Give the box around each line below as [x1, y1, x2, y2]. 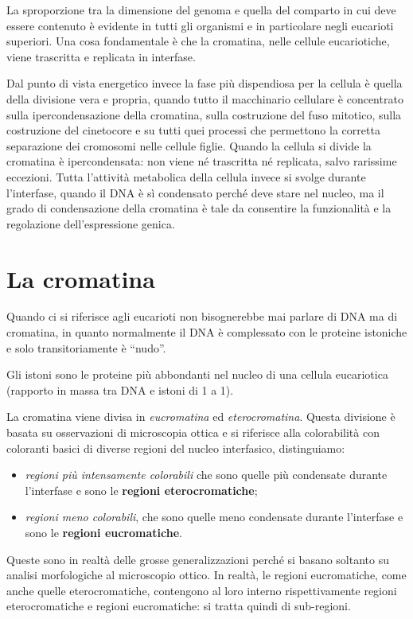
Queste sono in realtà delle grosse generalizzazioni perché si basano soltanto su [6, 551, 389, 567]
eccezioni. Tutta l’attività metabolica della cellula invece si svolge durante [6, 168, 366, 185]
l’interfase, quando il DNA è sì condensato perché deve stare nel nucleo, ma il [6, 184, 384, 200]
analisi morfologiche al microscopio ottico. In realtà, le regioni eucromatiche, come [6, 566, 407, 583]
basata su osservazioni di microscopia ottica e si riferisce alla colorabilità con [6, 424, 380, 440]
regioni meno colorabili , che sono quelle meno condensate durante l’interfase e [25, 508, 403, 525]
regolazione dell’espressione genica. [6, 215, 175, 232]
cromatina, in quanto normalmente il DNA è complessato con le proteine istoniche [6, 324, 407, 341]
